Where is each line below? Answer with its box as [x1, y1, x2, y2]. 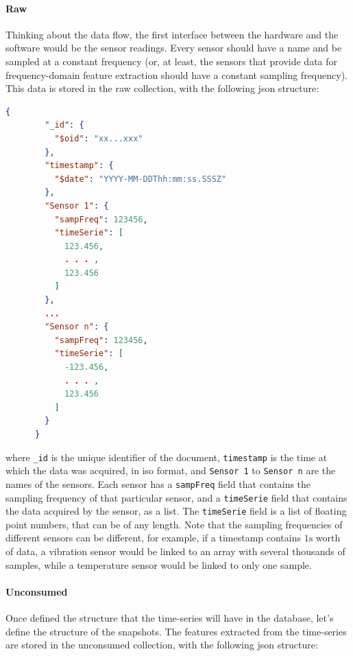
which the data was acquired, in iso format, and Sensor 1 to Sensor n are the [5, 463, 336, 478]
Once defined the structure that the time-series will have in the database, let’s [5, 611, 334, 625]
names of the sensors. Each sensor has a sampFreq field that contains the [5, 476, 311, 491]
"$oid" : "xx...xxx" [54, 133, 143, 143]
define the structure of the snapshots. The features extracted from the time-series [5, 624, 347, 638]
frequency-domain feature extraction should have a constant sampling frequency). [5, 67, 348, 82]
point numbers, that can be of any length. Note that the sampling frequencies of [5, 517, 343, 531]
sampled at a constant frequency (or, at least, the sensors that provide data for [5, 54, 338, 68]
